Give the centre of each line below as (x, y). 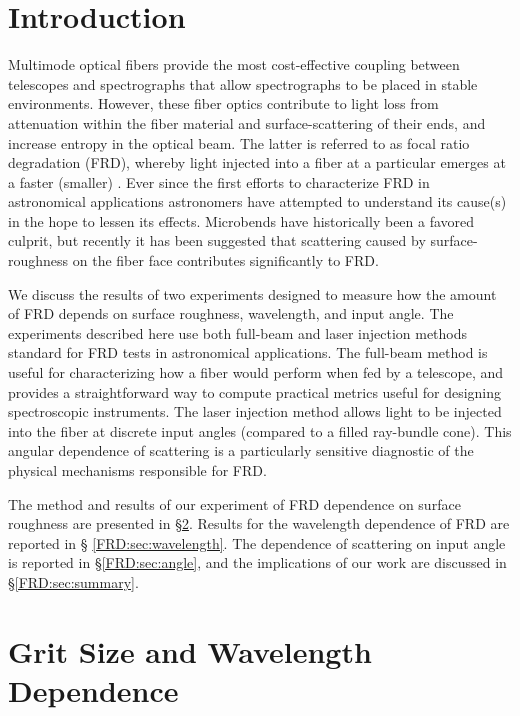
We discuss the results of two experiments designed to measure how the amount (252, 293)
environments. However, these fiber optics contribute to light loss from (223, 103)
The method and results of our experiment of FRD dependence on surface (234, 503)
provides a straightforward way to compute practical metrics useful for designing (254, 391)
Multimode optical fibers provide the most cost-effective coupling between (234, 64)
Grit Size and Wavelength (190, 650)
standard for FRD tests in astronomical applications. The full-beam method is (248, 352)
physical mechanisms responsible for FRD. (137, 470)
